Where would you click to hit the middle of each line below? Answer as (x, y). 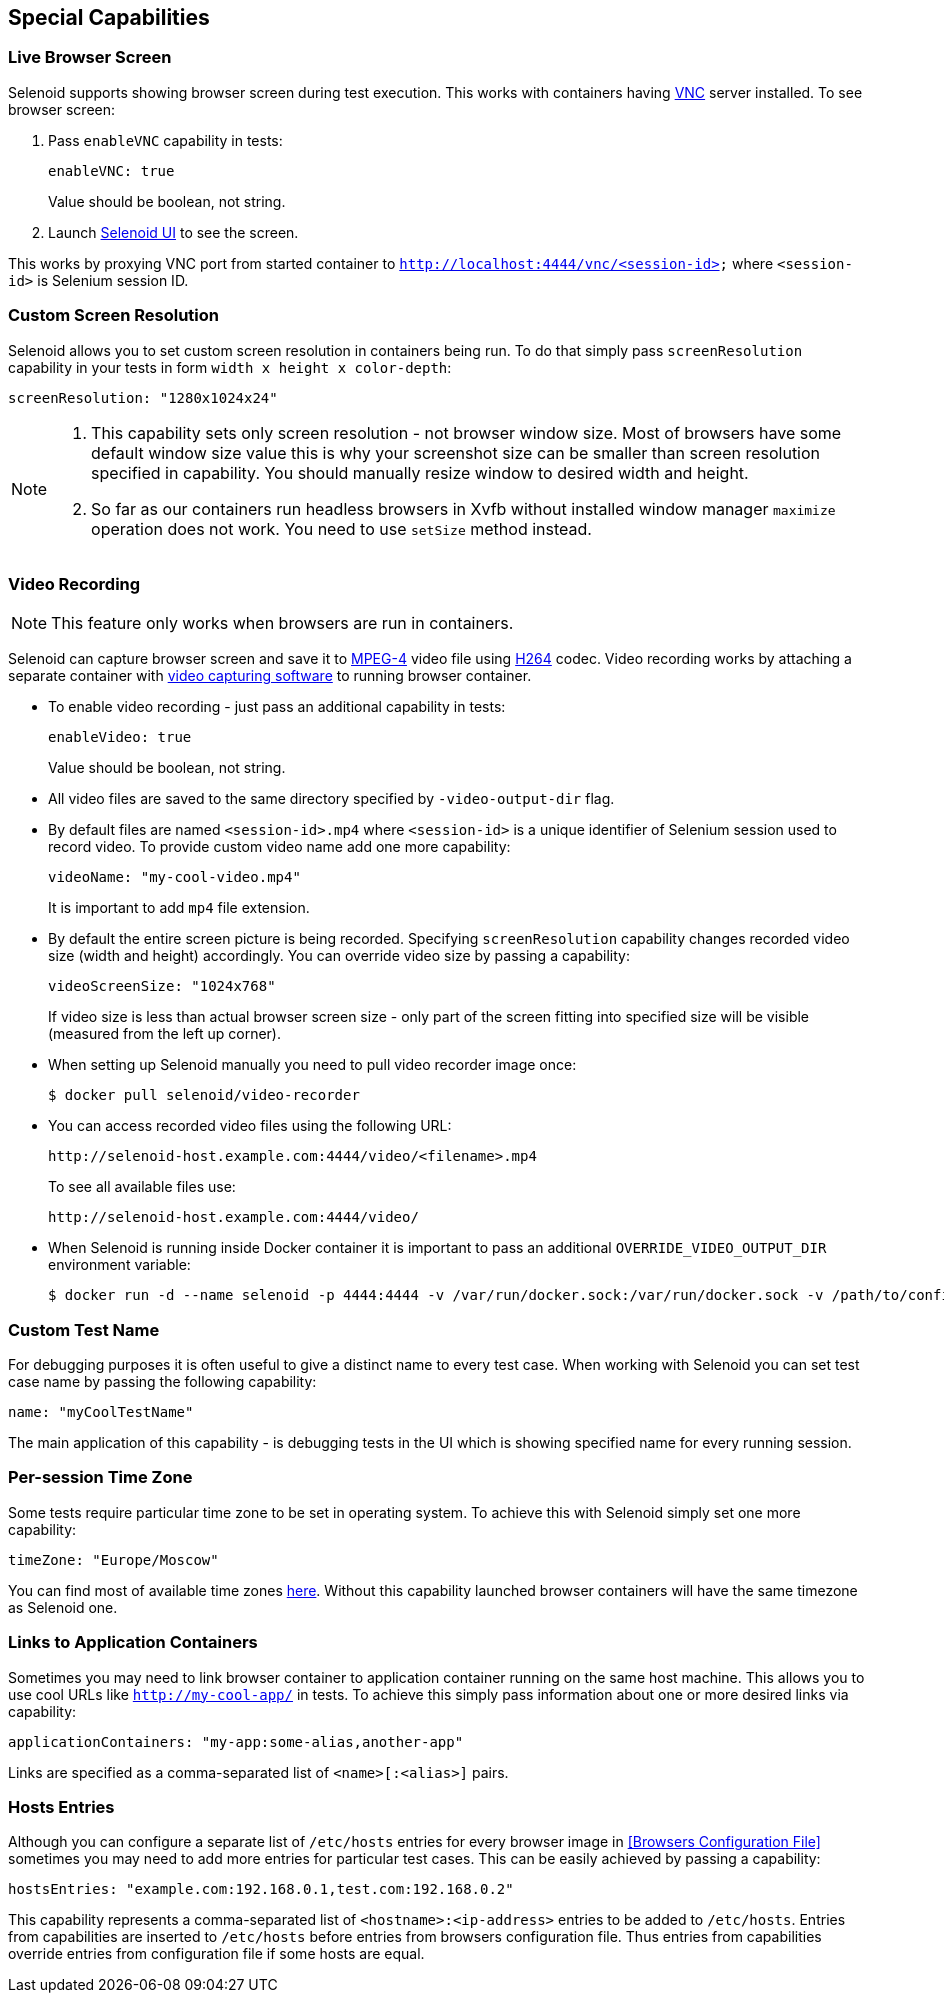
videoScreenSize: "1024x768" (162, 986)
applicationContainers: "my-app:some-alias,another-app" (236, 1741)
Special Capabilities (109, 17)
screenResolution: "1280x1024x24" (143, 397)
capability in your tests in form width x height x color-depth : (230, 367)
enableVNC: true (111, 170)
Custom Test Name (84, 1329)
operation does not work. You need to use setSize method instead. (341, 528)
